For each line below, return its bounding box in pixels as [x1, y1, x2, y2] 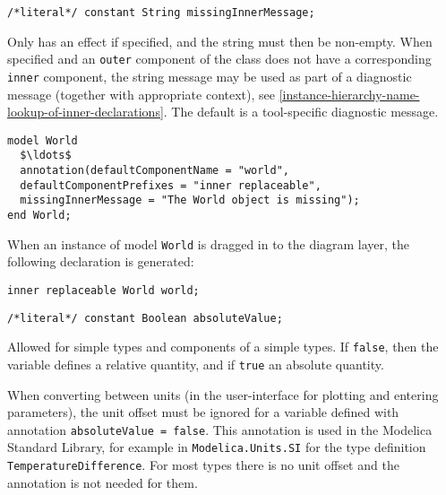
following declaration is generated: [7, 252, 194, 271]
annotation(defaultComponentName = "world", [20, 164, 289, 178]
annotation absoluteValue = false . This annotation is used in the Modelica [7, 420, 433, 439]
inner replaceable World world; [7, 283, 200, 297]
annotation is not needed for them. [7, 473, 198, 491]
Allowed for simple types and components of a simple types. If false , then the [7, 337, 439, 356]
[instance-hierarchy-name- [279, 84, 420, 103]
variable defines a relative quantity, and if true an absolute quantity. [7, 354, 384, 373]
